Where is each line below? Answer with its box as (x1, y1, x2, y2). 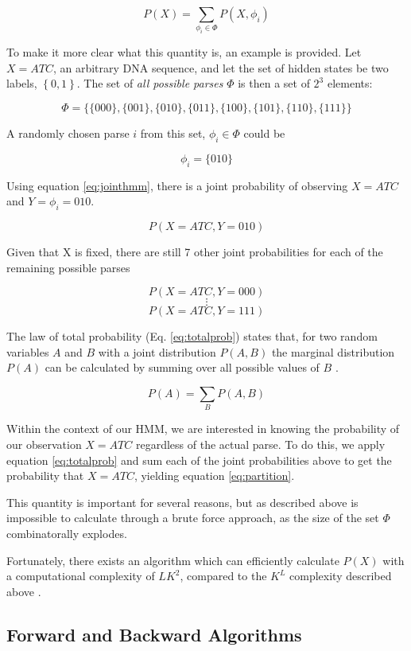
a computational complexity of (6, 567, 155, 584)
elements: (327, 75, 373, 92)
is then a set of (238, 75, 310, 92)
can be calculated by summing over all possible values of (45, 359, 320, 376)
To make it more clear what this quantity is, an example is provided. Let (6, 44, 362, 60)
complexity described (289, 567, 392, 584)
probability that (6, 467, 84, 484)
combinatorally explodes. (6, 524, 127, 541)
